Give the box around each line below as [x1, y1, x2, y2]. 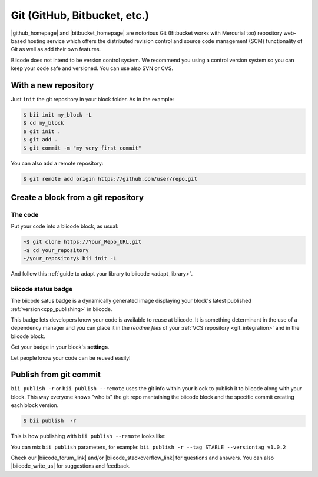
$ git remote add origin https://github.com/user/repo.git [23, 175, 197, 182]
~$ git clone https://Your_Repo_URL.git [23, 238, 141, 246]
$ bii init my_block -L [23, 112, 92, 118]
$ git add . [23, 136, 58, 143]
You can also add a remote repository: [11, 160, 104, 167]
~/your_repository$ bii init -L [23, 255, 117, 262]
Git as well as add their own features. [11, 46, 101, 53]
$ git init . [23, 128, 61, 135]
